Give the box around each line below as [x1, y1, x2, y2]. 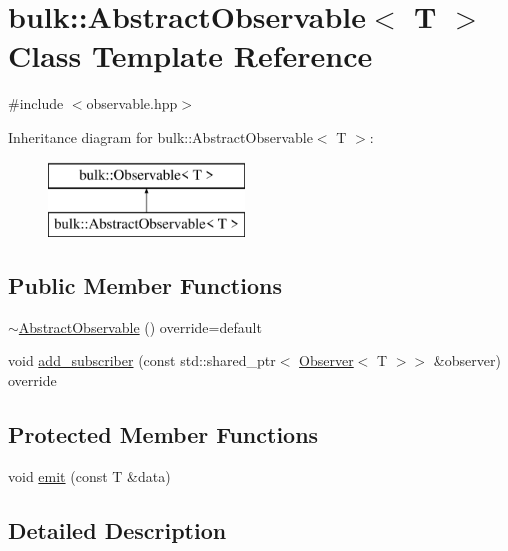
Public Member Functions [8, 270, 282, 301]
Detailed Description [8, 514, 227, 545]
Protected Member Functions [8, 419, 319, 450]
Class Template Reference [8, 35, 373, 76]
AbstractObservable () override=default [18, 316, 262, 337]
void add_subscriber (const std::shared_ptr [8, 350, 276, 371]
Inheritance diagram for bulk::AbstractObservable [8, 126, 313, 147]
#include [8, 93, 64, 114]
